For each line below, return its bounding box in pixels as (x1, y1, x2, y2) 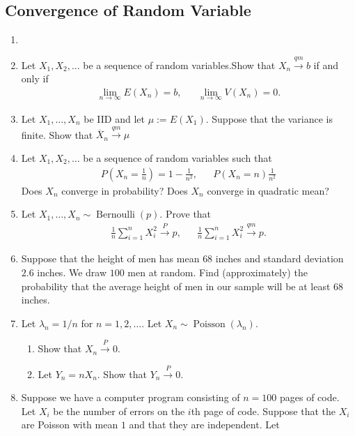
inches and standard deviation (215, 251, 344, 266)
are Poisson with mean (21, 417, 118, 432)
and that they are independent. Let (129, 417, 280, 432)
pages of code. (279, 390, 340, 405)
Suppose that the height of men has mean (21, 251, 200, 266)
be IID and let (84, 112, 145, 126)
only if (21, 71, 49, 86)
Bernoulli (96, 210, 135, 220)
